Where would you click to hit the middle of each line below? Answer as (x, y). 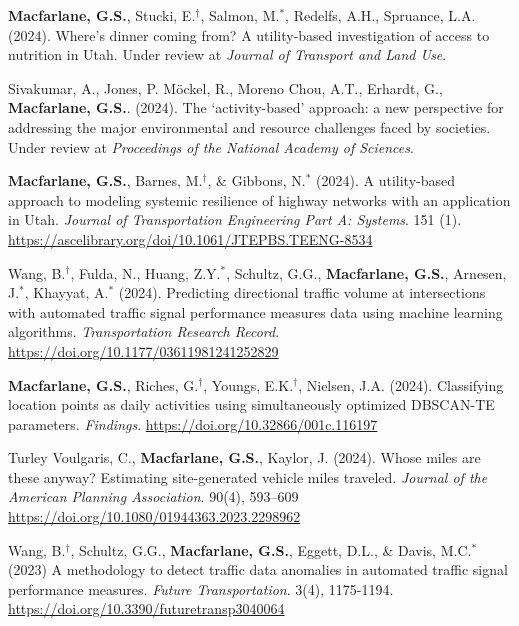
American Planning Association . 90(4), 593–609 (153, 496)
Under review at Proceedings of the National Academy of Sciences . (211, 146)
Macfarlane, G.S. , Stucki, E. (102, 15)
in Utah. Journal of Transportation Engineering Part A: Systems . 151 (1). (235, 219)
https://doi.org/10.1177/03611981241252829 (143, 350)
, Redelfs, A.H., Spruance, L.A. (380, 15)
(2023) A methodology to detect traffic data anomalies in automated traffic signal (258, 569)
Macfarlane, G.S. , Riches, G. (103, 384)
